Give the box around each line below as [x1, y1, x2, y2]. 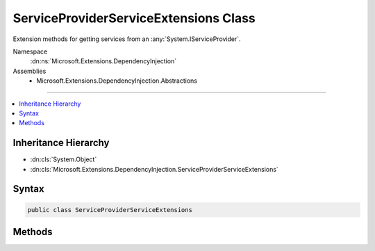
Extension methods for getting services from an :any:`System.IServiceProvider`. [12, 35, 241, 43]
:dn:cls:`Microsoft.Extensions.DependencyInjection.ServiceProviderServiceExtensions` [30, 165, 279, 173]
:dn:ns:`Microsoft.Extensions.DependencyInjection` [30, 57, 177, 65]
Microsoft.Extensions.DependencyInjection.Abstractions [36, 76, 198, 85]
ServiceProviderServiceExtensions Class [12, 10, 256, 26]
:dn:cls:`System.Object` [30, 155, 97, 163]
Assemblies [12, 67, 47, 75]
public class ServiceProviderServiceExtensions [27, 206, 192, 213]
